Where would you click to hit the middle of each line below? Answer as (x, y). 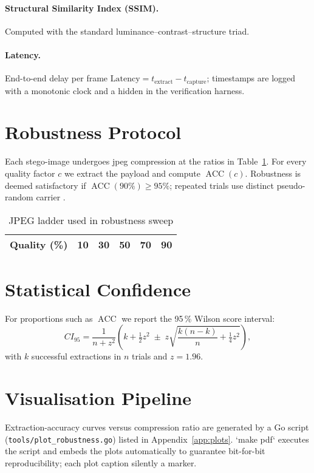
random (19, 197)
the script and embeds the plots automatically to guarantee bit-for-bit (135, 451)
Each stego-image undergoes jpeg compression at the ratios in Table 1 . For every (156, 161)
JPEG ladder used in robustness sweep (91, 220)
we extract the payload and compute (132, 173)
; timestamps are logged (251, 78)
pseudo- (291, 185)
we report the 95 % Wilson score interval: (198, 318)
